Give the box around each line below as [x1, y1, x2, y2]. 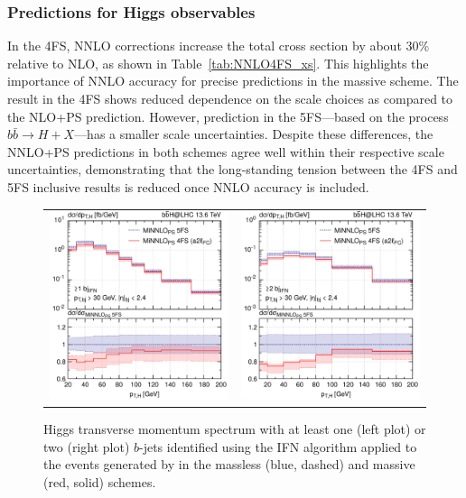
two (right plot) [43, 437, 130, 456]
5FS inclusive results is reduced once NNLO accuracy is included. [7, 177, 369, 196]
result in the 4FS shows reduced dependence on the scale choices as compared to [7, 89, 453, 107]
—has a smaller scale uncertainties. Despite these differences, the [74, 124, 433, 143]
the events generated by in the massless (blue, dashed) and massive [43, 455, 415, 474]
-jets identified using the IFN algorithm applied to [139, 437, 417, 456]
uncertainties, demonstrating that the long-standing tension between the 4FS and [7, 160, 458, 179]
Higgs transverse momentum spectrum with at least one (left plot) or [43, 419, 426, 438]
